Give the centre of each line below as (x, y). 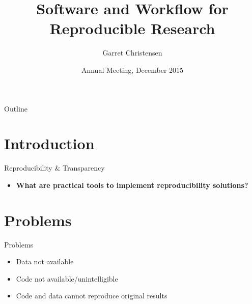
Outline (16, 108)
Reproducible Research (132, 28)
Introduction (49, 143)
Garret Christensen (132, 53)
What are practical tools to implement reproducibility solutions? (132, 185)
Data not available (45, 261)
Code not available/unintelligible (67, 278)
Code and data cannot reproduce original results (92, 296)
